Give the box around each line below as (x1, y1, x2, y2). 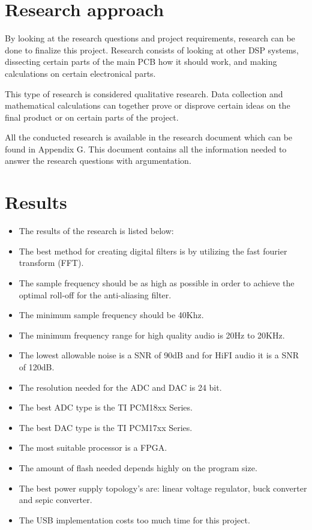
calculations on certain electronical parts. (5, 67, 156, 79)
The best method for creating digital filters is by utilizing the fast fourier (19, 244, 287, 257)
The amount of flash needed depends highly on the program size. (19, 461, 257, 474)
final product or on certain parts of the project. (5, 110, 179, 123)
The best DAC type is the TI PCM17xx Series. (19, 421, 193, 433)
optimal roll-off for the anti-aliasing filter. (19, 288, 172, 301)
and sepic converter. (19, 493, 92, 506)
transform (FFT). (19, 256, 84, 269)
